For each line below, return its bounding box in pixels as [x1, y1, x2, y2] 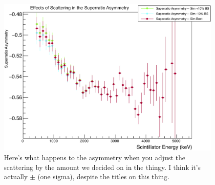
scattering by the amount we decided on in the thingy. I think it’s [4, 162, 201, 172]
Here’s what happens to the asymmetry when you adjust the [4, 152, 185, 163]
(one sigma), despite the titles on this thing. [37, 171, 170, 182]
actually [4, 171, 28, 182]
